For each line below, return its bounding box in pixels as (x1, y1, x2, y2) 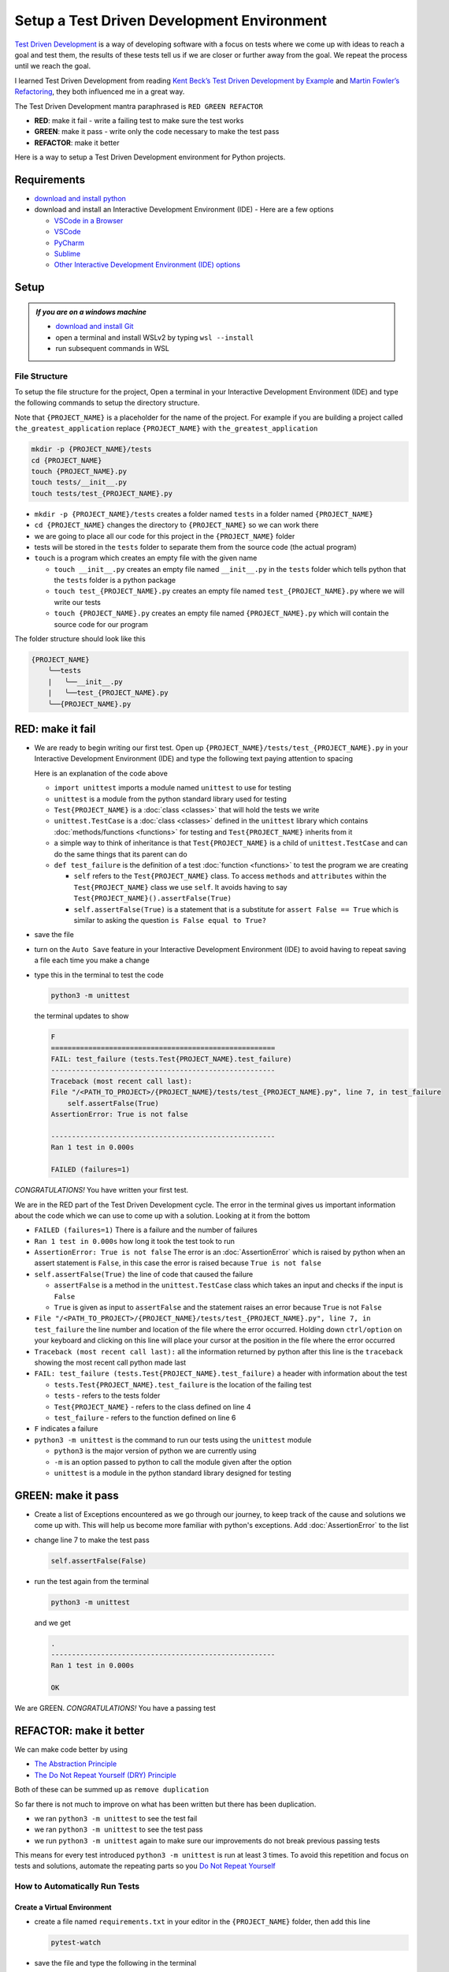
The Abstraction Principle (34, 1759, 117, 1768)
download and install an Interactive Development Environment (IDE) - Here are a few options (34, 205, 334, 215)
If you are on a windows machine (35, 307, 147, 316)
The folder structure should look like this (14, 634, 146, 644)
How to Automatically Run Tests (14, 1881, 140, 1892)
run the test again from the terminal (34, 1576, 150, 1585)
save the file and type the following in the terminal (34, 1959, 197, 1968)
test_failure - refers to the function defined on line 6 (54, 1413, 236, 1422)
